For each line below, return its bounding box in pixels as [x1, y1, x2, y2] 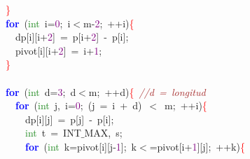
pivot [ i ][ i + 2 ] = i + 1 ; [15, 43, 102, 57]
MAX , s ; [84, 125, 123, 140]
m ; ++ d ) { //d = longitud [88, 84, 206, 99]
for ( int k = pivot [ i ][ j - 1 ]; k [25, 139, 137, 153]
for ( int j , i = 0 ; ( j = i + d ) [15, 98, 142, 113]
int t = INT [25, 125, 81, 140]
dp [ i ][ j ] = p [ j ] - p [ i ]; [25, 111, 114, 126]
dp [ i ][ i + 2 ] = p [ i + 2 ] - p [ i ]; [15, 29, 129, 44]
